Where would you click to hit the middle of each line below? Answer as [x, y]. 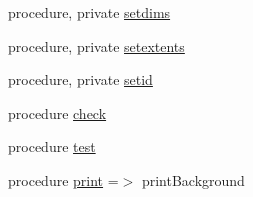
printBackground [193, 179]
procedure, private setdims [89, 12]
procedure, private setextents [96, 45]
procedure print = [63, 179]
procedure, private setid [80, 79]
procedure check [57, 112]
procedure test [52, 146]
